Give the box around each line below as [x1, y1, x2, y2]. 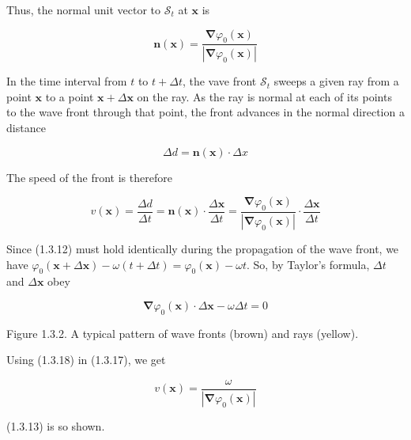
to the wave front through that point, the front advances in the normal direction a [6, 104, 405, 120]
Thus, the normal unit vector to [6, 2, 160, 17]
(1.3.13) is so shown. [6, 417, 105, 434]
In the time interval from [6, 73, 127, 89]
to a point [45, 88, 94, 104]
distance [6, 119, 46, 136]
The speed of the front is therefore [6, 169, 172, 185]
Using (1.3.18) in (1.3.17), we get [6, 351, 166, 368]
